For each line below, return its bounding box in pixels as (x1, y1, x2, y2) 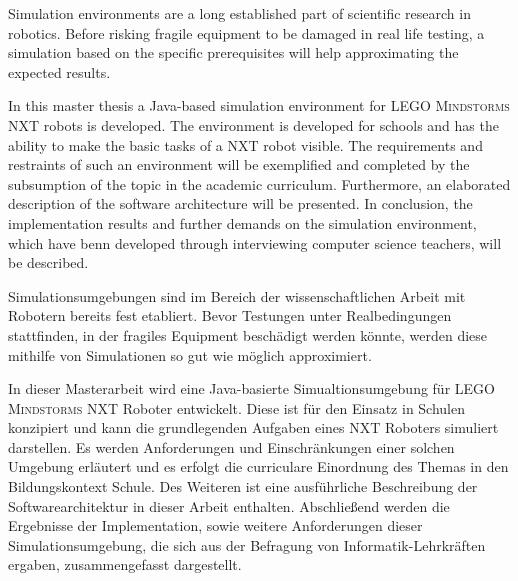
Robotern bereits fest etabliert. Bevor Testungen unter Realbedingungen (8, 305, 452, 326)
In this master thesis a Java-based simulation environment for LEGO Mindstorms (8, 95, 510, 116)
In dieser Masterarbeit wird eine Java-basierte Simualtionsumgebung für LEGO (8, 378, 495, 399)
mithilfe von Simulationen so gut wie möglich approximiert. (8, 344, 372, 365)
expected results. (8, 61, 111, 82)
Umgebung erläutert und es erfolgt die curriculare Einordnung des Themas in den (8, 456, 509, 477)
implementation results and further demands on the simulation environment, (8, 212, 477, 233)
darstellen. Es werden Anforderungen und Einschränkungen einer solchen (8, 436, 455, 457)
